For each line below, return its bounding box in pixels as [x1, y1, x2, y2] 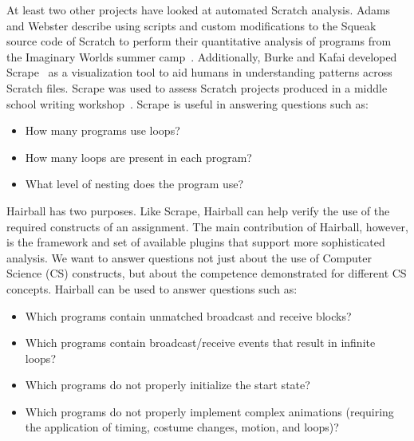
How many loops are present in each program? [25, 148, 252, 165]
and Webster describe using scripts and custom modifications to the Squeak [6, 17, 377, 33]
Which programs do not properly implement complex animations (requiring [25, 403, 394, 419]
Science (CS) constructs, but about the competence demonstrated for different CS [6, 265, 407, 282]
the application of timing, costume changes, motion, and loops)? [25, 419, 339, 435]
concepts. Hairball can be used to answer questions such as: [6, 280, 298, 297]
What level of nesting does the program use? [25, 175, 244, 192]
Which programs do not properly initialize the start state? [25, 376, 310, 393]
